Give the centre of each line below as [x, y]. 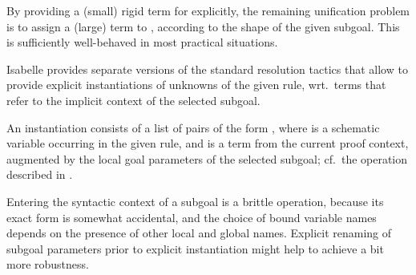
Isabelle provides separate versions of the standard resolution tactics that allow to [207, 69]
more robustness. [48, 264]
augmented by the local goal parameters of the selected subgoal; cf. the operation [207, 158]
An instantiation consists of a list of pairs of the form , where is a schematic [193, 127]
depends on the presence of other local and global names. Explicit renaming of [199, 233]
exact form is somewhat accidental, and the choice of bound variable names [192, 217]
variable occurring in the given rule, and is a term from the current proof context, [208, 143]
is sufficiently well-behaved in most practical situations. [142, 42]
